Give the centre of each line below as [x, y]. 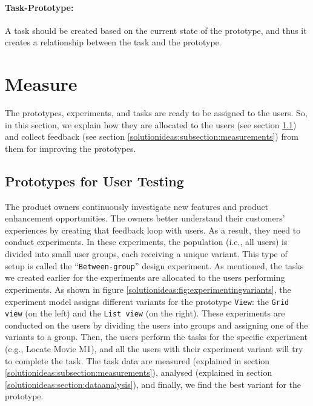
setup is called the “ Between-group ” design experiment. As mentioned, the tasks [154, 265]
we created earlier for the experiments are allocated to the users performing [145, 277]
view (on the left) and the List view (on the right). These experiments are [145, 313]
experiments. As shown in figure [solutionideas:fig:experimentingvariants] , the [148, 289]
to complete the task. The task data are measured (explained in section [137, 360]
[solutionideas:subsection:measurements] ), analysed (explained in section [139, 372]
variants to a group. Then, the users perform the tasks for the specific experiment [156, 337]
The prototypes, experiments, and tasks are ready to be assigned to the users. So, [156, 113]
